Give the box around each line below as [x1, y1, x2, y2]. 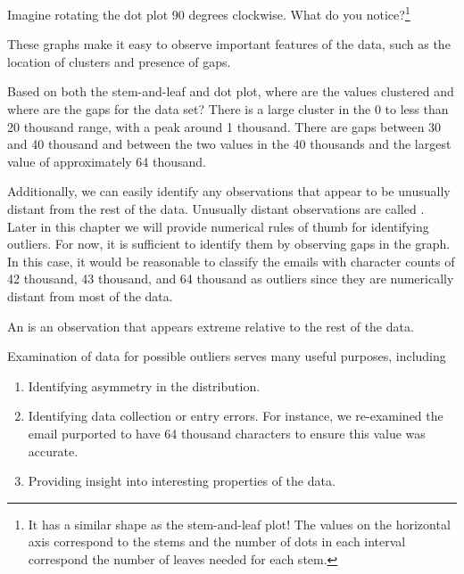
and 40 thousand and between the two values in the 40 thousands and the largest [7, 135, 452, 153]
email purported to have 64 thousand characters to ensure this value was [28, 423, 426, 442]
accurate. [28, 441, 79, 460]
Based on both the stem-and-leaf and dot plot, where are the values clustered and [7, 82, 454, 101]
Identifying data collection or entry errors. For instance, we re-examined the [28, 406, 443, 425]
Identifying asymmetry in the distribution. [28, 376, 261, 395]
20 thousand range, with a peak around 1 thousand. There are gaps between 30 [7, 117, 442, 135]
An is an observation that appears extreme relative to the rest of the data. [7, 316, 414, 335]
